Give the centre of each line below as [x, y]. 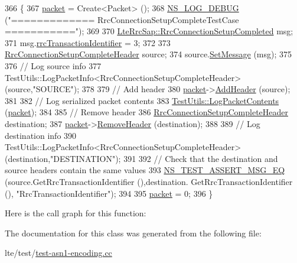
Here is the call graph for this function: [76, 213]
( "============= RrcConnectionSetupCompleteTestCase [122, 19]
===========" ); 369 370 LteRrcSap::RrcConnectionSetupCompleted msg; [149, 31]
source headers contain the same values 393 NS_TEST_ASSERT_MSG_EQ [145, 170]
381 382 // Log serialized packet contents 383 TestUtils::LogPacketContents [142, 100]
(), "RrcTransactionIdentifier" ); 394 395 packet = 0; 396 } [109, 193]
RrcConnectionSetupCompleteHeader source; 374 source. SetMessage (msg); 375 [148, 54]
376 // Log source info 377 [53, 65]
